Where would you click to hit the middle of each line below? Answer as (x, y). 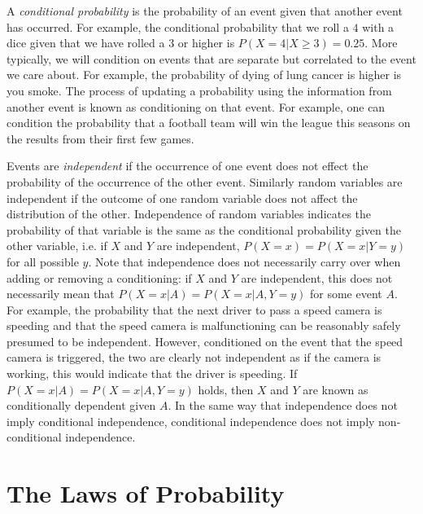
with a (378, 26)
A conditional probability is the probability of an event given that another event (205, 11)
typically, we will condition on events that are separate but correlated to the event (211, 58)
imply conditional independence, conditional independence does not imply (191, 421)
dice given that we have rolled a (86, 43)
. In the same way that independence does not (283, 405)
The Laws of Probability (146, 493)
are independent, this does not (317, 277)
